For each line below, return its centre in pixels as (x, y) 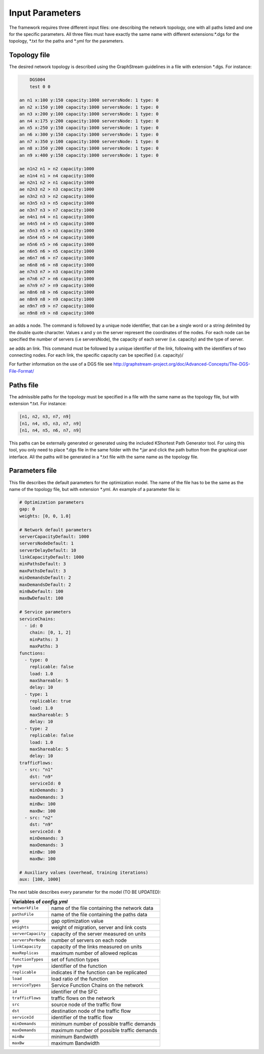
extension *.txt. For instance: (38, 404)
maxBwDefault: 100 (41, 598)
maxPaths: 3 (44, 646)
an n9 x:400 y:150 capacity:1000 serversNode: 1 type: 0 (89, 155)
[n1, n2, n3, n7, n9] (45, 417)
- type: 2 (36, 728)
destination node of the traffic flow (91, 1011)
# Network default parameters (55, 530)
